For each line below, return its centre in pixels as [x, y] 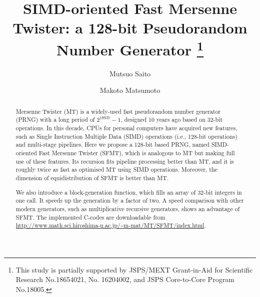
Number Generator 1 [130, 48]
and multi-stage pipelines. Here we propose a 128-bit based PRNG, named [112, 145]
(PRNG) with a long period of [55, 120]
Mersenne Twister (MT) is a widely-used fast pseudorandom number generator [118, 111]
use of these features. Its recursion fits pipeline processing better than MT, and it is [125, 161]
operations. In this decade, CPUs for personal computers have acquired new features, [126, 128]
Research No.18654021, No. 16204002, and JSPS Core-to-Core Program [125, 279]
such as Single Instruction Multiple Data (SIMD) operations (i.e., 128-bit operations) [126, 136]
